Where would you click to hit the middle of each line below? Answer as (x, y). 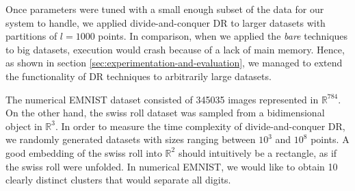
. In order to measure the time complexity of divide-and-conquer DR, (200, 126)
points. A (330, 139)
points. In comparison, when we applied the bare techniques (223, 36)
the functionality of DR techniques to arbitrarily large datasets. (139, 76)
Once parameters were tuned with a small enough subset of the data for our (165, 9)
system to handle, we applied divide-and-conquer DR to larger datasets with (166, 22)
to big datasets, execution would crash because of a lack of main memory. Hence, (175, 49)
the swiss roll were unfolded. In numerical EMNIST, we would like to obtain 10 (172, 166)
